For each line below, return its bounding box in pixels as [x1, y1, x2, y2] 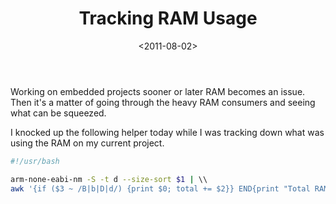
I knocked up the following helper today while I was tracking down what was [10, 126, 325, 138]
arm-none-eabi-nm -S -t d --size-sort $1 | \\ [10, 174, 208, 184]
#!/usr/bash [10, 156, 60, 166]
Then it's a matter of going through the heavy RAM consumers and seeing [10, 96, 316, 108]
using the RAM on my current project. [10, 137, 165, 149]
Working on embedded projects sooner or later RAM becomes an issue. [10, 85, 306, 97]
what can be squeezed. [10, 107, 107, 119]
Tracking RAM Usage [78, 7, 258, 30]
